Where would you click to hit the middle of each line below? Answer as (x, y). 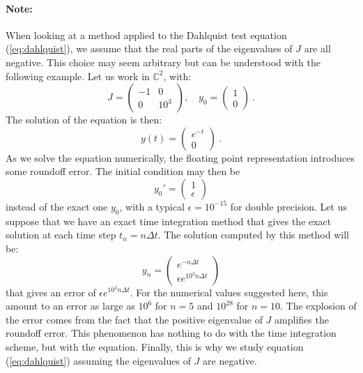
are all (317, 48)
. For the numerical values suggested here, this (229, 292)
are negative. (230, 360)
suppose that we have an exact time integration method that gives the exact (169, 221)
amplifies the (302, 319)
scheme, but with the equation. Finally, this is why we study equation (155, 346)
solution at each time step (61, 235)
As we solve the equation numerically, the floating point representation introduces (180, 157)
